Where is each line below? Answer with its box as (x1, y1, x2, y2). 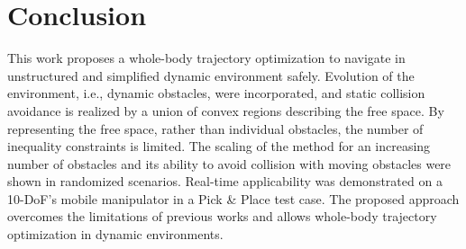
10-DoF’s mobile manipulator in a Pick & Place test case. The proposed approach (7, 189, 460, 208)
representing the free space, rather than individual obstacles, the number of (7, 119, 424, 138)
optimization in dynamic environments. (7, 225, 224, 244)
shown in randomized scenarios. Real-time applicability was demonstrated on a (7, 172, 443, 191)
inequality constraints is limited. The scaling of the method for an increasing (7, 137, 431, 156)
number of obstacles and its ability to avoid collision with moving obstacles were (7, 154, 452, 173)
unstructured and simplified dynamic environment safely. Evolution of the (7, 66, 415, 84)
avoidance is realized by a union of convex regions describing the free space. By (7, 101, 444, 120)
